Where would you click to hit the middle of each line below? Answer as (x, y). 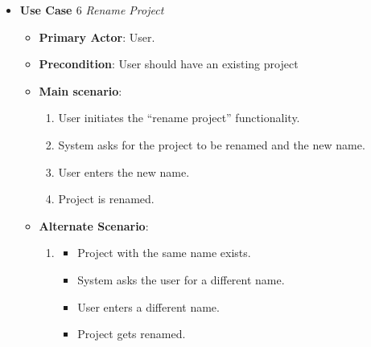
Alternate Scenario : (94, 225)
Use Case (46, 10)
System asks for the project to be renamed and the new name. (212, 144)
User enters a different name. (148, 306)
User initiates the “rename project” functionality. (179, 118)
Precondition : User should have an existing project (169, 64)
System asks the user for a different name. (181, 279)
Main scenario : (80, 90)
